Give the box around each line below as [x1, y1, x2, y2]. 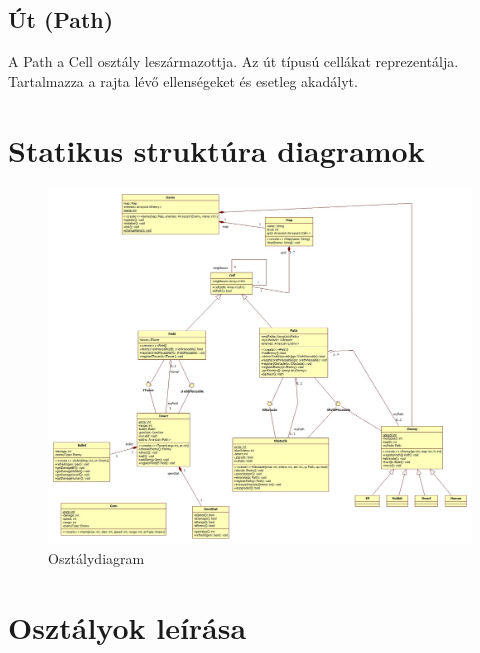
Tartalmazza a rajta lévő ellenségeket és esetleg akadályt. [8, 70, 358, 91]
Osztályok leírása [8, 606, 247, 647]
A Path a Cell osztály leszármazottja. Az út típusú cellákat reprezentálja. [8, 51, 459, 72]
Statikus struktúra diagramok [8, 129, 425, 170]
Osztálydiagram [48, 547, 145, 568]
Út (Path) [8, 4, 114, 35]
